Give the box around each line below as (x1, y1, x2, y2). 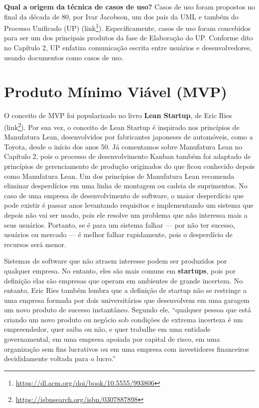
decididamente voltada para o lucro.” (4, 353, 116, 364)
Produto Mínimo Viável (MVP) (4, 81, 227, 102)
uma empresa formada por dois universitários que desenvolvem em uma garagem (4, 294, 250, 305)
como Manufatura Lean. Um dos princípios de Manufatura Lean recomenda (4, 170, 235, 181)
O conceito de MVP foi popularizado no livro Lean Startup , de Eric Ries (4, 110, 232, 121)
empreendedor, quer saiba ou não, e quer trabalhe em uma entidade (4, 324, 211, 334)
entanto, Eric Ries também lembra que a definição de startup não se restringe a (4, 285, 247, 295)
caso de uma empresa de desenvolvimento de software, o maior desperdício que (4, 190, 244, 200)
